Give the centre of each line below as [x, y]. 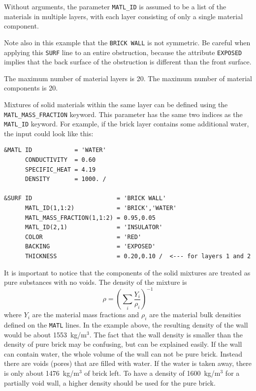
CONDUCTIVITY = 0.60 [60, 160]
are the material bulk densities [195, 315]
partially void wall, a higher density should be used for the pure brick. [110, 382]
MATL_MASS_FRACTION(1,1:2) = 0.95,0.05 [90, 218]
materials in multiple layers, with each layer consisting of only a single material [124, 16]
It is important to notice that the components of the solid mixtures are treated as [127, 272]
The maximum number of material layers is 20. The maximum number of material [128, 78]
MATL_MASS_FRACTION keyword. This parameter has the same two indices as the [123, 114]
